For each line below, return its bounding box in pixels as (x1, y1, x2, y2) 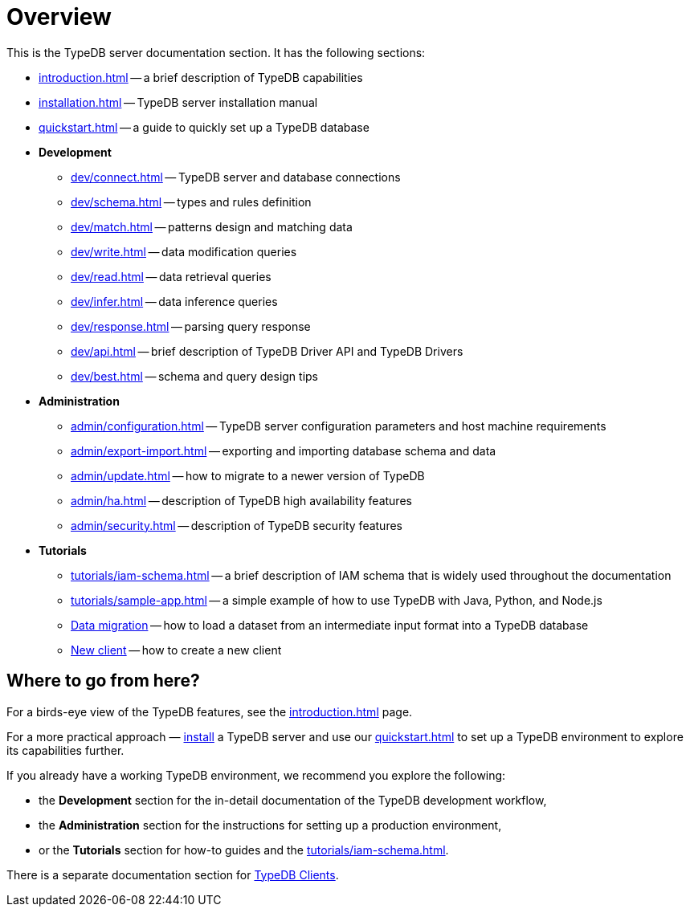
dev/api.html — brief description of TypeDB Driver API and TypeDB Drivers (71, 344, 463, 358)
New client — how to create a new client (71, 642, 282, 657)
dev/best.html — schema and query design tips (71, 369, 319, 383)
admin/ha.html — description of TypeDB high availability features (71, 493, 412, 507)
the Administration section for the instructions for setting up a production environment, (39, 817, 502, 832)
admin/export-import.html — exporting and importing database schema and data (71, 443, 496, 458)
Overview (6, 3, 112, 31)
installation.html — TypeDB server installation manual (39, 95, 318, 109)
